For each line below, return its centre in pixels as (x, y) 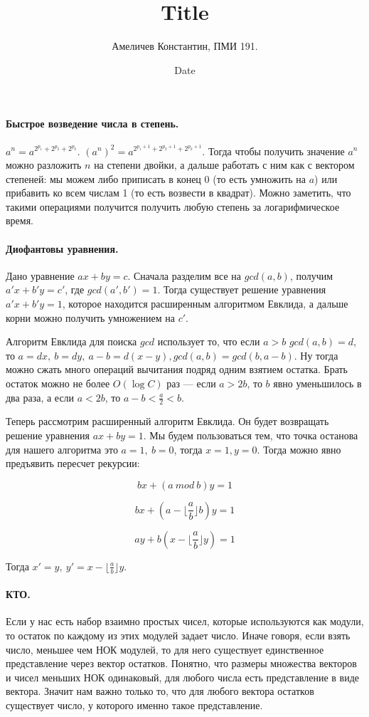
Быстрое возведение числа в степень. (92, 124)
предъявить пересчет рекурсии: (73, 463)
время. (20, 220)
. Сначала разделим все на (184, 275)
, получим (311, 275)
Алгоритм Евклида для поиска (71, 341)
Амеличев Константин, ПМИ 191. (185, 46)
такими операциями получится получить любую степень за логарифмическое (173, 206)
